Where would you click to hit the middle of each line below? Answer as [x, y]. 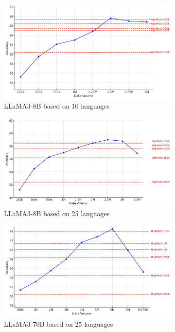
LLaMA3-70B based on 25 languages [59, 323]
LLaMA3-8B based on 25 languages [57, 213]
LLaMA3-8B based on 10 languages [57, 106]
